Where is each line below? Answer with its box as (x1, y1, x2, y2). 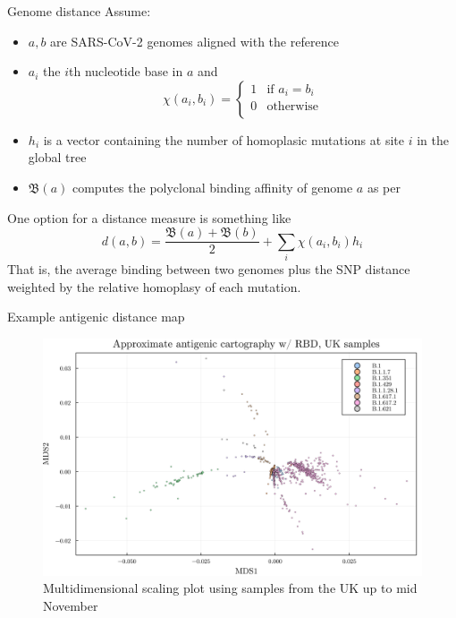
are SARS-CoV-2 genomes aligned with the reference (50, 31, 339, 50)
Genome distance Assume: (7, 2, 151, 20)
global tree (28, 148, 87, 167)
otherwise (266, 100, 319, 114)
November (43, 596, 98, 614)
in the (417, 130, 449, 149)
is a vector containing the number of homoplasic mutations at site (43, 130, 404, 149)
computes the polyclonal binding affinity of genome (72, 177, 353, 196)
